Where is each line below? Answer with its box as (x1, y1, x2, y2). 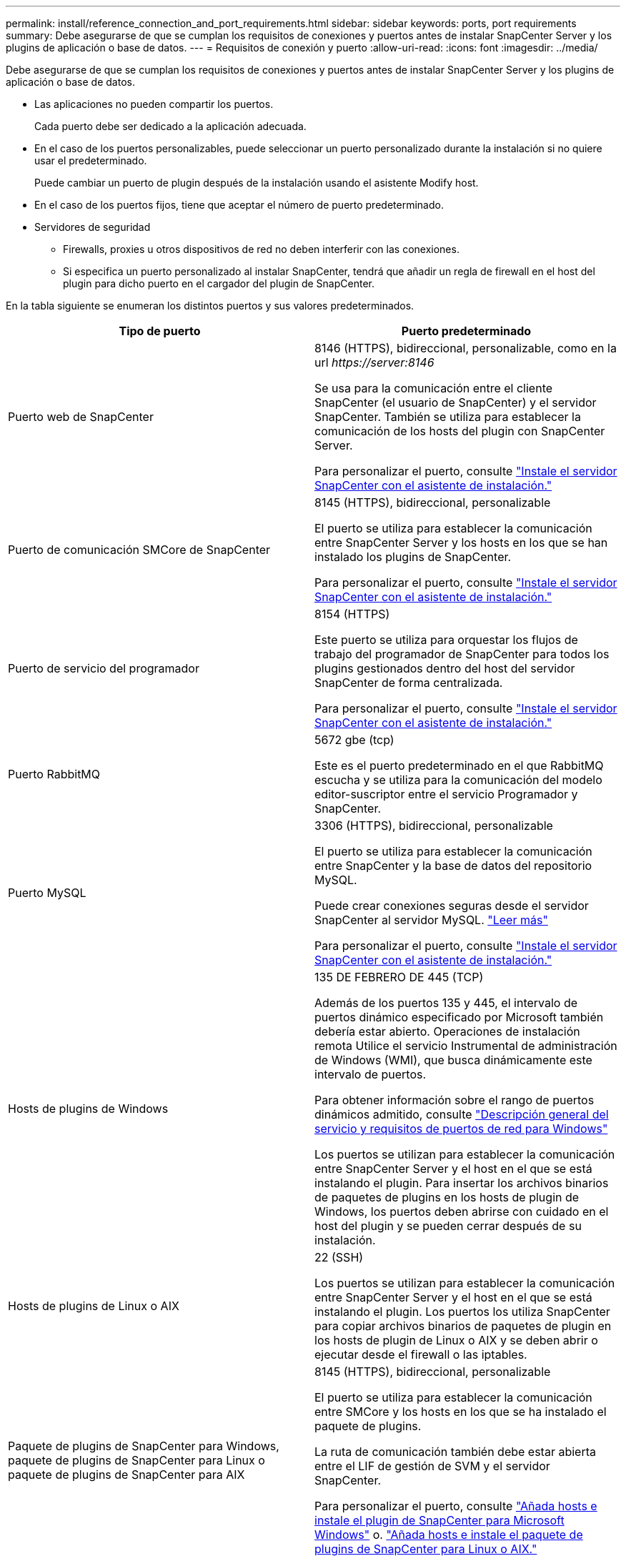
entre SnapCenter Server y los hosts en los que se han (314, 535, 608, 550)
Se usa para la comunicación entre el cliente (314, 381, 553, 395)
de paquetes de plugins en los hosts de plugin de (314, 1190, 580, 1204)
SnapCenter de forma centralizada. (314, 675, 503, 690)
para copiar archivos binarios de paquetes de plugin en (314, 1319, 612, 1333)
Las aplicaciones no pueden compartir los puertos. (34, 98, 274, 110)
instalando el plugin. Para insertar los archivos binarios (314, 1176, 609, 1190)
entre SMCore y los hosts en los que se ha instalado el (314, 1404, 607, 1419)
